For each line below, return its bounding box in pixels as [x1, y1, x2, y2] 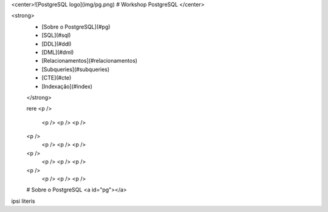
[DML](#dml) [41, 49, 74, 56]
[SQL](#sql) [41, 32, 71, 39]
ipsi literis [11, 197, 36, 205]
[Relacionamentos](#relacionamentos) [41, 57, 138, 64]
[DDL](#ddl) [41, 40, 72, 47]
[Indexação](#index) [41, 83, 93, 90]
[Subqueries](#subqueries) [41, 66, 110, 73]
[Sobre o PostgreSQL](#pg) [41, 23, 111, 30]
